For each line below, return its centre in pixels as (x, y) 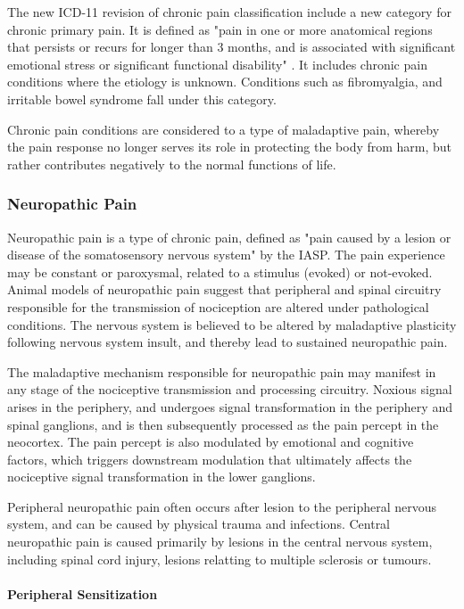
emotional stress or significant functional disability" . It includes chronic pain (217, 64)
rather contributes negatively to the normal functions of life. (172, 164)
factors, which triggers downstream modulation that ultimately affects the (210, 459)
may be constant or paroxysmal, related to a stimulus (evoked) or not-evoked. (220, 272)
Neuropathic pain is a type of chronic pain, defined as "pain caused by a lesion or (229, 237)
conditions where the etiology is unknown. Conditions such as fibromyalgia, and (225, 82)
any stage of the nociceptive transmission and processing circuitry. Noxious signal (230, 389)
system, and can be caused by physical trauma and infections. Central (199, 524)
